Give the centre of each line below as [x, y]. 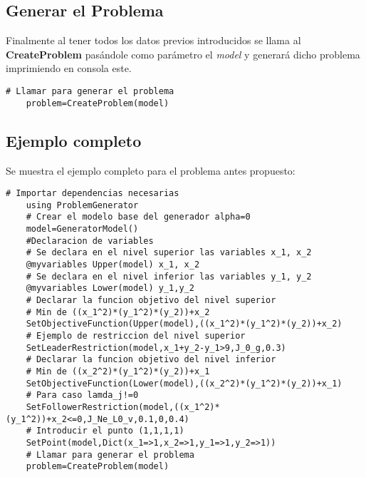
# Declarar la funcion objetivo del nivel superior [151, 300]
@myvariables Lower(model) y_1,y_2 [110, 288]
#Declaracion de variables [90, 241]
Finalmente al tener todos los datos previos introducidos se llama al [153, 40]
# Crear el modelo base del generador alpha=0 [138, 217]
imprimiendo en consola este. [69, 68]
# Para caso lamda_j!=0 [82, 395]
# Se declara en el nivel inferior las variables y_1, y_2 [169, 276]
